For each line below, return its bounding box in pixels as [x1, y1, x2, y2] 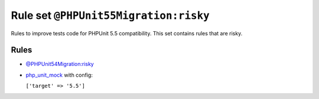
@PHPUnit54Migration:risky [25, 61, 94, 68]
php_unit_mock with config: [25, 71, 93, 78]
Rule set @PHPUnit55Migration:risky [11, 9, 210, 22]
